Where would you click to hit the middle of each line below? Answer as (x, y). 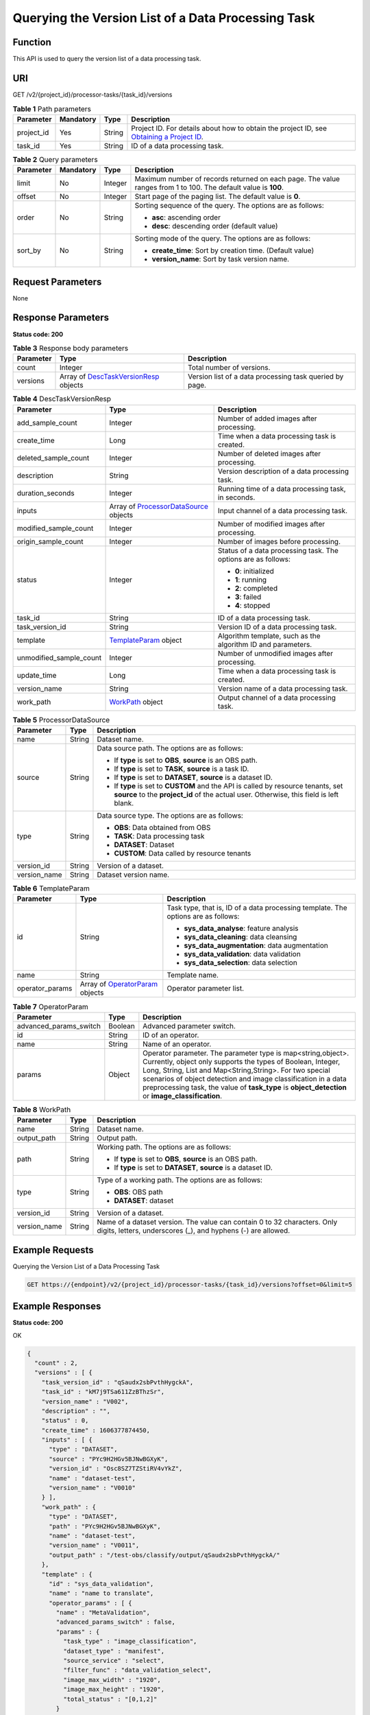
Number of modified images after (271, 523)
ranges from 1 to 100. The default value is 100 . (209, 187)
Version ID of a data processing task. (277, 626)
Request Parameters (57, 282)
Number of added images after (267, 418)
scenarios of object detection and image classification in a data (245, 1078)
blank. (124, 803)
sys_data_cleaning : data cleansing (241, 937)
